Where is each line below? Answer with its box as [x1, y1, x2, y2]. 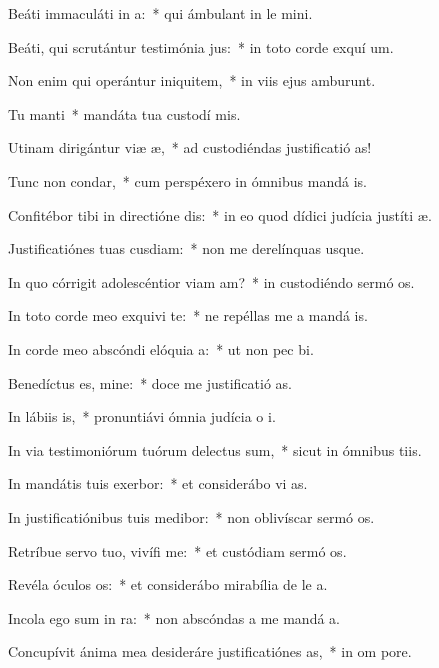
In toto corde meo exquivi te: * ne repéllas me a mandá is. [8, 305, 368, 326]
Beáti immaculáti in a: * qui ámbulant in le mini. [8, 3, 313, 23]
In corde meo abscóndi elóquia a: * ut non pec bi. [8, 338, 314, 359]
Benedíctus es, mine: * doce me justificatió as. [8, 372, 292, 393]
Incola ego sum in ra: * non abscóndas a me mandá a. [8, 607, 340, 628]
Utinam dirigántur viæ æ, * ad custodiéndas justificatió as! [8, 137, 372, 158]
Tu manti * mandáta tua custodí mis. [8, 103, 241, 124]
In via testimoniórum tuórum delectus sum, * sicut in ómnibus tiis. [8, 439, 422, 460]
